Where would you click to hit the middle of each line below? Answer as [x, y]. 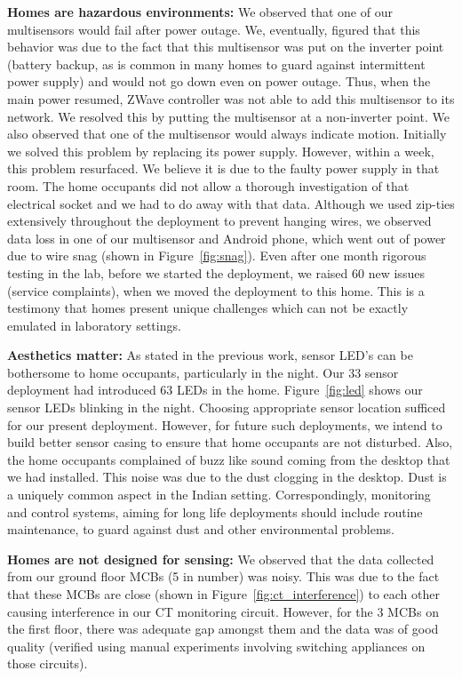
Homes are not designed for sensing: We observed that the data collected [221, 559]
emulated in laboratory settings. [94, 325]
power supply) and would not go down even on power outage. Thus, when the [219, 81]
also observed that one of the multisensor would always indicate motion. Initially [227, 134]
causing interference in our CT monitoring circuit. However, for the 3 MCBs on [223, 611]
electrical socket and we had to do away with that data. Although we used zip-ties [231, 203]
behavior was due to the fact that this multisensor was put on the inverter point [226, 47]
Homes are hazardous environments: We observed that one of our [200, 12]
